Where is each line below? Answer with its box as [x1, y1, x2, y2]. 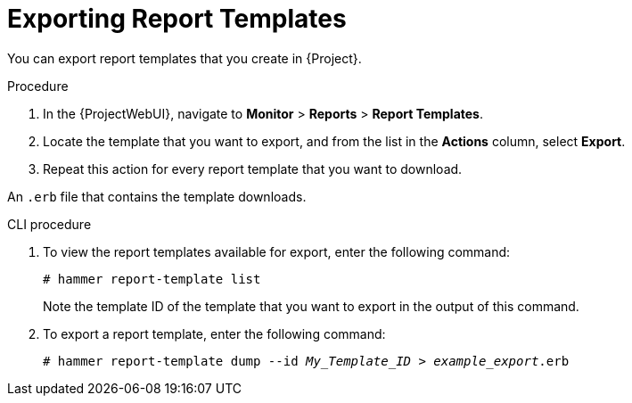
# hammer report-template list [43, 271, 261, 286]
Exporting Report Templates [7, 4, 347, 34]
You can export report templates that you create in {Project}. [7, 50, 362, 66]
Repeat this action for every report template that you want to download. [43, 160, 463, 177]
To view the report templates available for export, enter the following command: [43, 243, 511, 259]
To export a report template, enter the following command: [43, 325, 386, 341]
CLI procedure [7, 216, 92, 232]
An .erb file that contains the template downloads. [7, 188, 307, 204]
